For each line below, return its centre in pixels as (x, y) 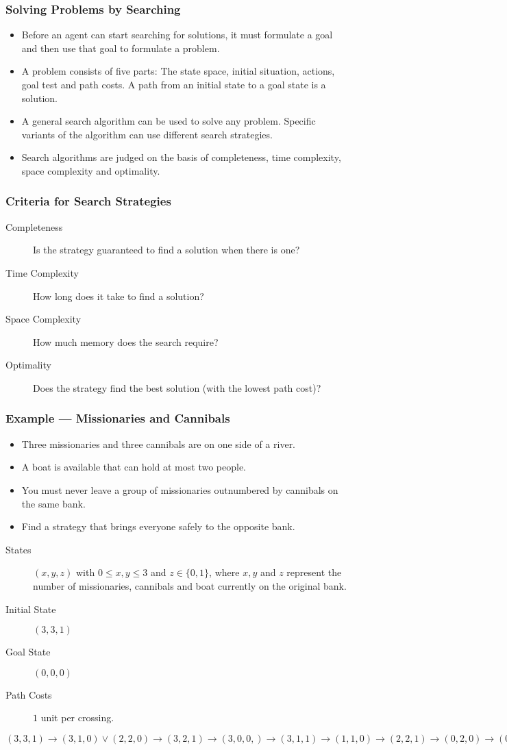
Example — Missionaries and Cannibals (118, 418)
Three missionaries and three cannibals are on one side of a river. (159, 443)
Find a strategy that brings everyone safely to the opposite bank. (158, 526)
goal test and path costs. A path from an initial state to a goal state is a (174, 84)
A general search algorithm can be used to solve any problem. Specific (169, 121)
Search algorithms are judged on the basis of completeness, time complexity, (181, 157)
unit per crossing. (77, 717)
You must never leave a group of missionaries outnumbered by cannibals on (180, 489)
